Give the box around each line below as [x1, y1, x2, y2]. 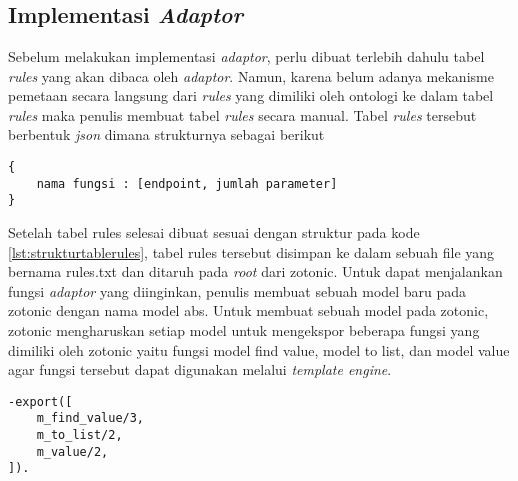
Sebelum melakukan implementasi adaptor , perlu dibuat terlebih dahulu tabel [8, 46, 485, 66]
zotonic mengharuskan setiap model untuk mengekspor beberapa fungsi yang [8, 319, 480, 340]
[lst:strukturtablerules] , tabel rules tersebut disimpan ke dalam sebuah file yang [8, 241, 495, 262]
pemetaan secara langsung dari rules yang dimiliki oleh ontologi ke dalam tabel [8, 85, 494, 106]
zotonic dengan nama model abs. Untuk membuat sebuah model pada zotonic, [8, 300, 489, 321]
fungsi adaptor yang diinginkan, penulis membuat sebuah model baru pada [8, 280, 467, 301]
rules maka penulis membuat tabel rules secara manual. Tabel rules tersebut [8, 104, 477, 125]
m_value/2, [36, 444, 109, 459]
